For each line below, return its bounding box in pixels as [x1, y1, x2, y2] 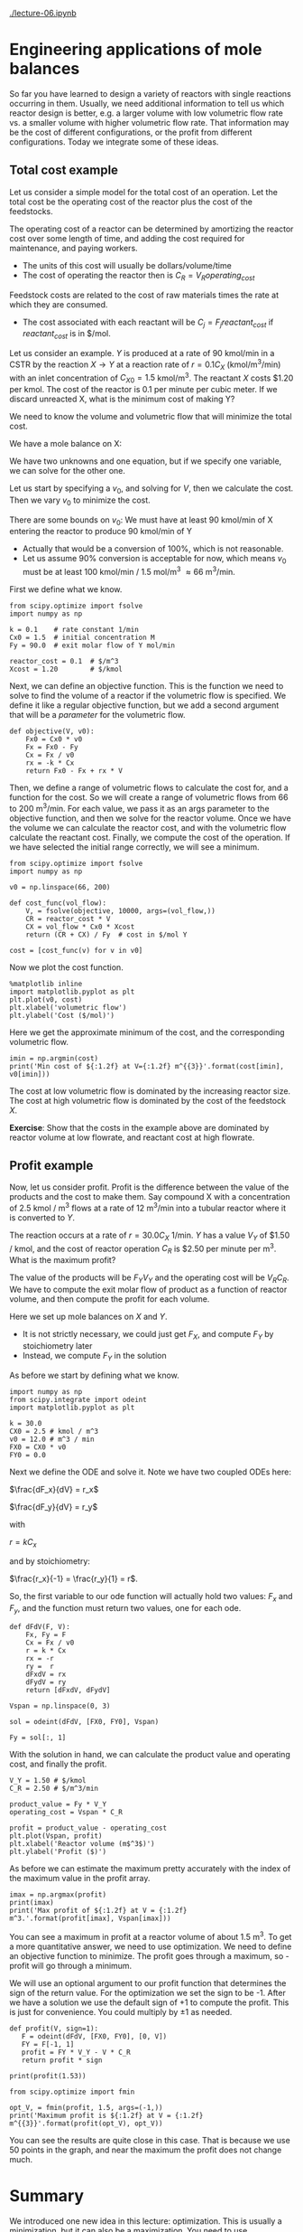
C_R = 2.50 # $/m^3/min [9, 1785, 99, 1794]
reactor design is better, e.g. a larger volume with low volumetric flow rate [9, 108, 284, 118]
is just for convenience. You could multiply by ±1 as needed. [9, 2006, 233, 2017]
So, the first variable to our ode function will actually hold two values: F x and [9, 1591, 293, 1604]
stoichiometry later [22, 1340, 93, 1351]
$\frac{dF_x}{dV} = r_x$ [9, 1483, 99, 1494]
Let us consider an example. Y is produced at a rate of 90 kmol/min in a [9, 348, 275, 359]
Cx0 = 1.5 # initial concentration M [9, 633, 155, 642]
